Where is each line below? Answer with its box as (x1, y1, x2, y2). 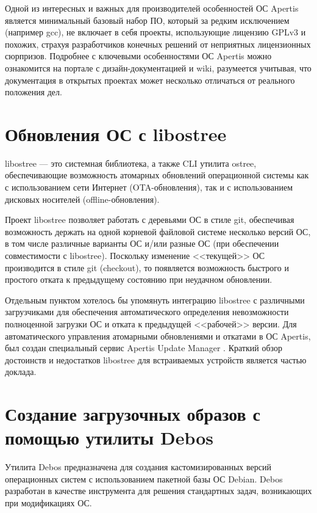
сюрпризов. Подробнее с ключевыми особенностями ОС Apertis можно (5, 49, 272, 62)
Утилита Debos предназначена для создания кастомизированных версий (5, 460, 271, 473)
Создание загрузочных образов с (5, 401, 260, 426)
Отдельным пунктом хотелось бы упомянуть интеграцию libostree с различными (5, 293, 305, 306)
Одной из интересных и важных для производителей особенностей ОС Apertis (5, 2, 299, 14)
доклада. (5, 365, 37, 378)
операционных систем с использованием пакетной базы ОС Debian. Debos (5, 472, 283, 485)
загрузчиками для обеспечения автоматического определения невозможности (5, 305, 289, 318)
